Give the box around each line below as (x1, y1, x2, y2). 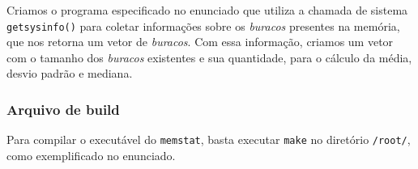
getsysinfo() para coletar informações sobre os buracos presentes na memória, (6, 17, 400, 34)
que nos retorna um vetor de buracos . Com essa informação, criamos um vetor (6, 33, 394, 50)
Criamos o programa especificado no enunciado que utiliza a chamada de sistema (6, 2, 408, 18)
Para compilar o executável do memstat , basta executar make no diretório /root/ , (6, 131, 411, 148)
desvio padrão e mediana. (6, 65, 133, 82)
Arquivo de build (6, 99, 120, 119)
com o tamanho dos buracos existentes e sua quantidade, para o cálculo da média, (6, 49, 412, 65)
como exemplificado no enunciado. (6, 146, 176, 163)
